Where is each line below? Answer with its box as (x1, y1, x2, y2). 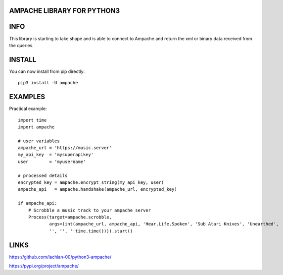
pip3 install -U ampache (18, 80, 78, 86)
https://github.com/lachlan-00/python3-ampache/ (9, 254, 112, 260)
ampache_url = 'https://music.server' (18, 145, 112, 151)
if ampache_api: (18, 201, 57, 206)
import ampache (18, 124, 55, 130)
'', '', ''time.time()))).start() (49, 228, 133, 234)
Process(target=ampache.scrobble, (28, 214, 112, 220)
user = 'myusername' (18, 159, 86, 165)
